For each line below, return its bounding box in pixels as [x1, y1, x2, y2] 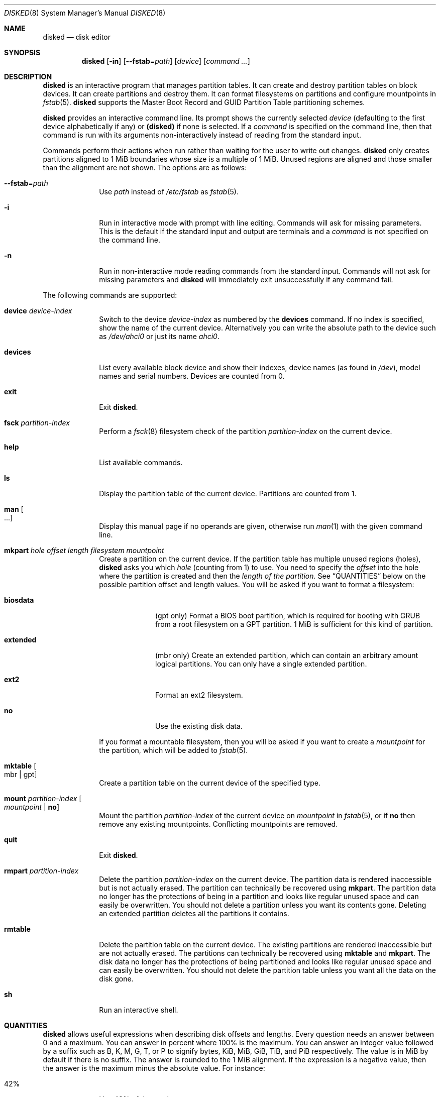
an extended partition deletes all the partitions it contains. [99, 909, 289, 918]
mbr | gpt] [4, 770, 37, 779]
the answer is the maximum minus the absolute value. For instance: [43, 1064, 265, 1072]
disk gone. [99, 974, 134, 983]
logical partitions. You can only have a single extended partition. [155, 660, 367, 668]
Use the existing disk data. [155, 722, 243, 730]
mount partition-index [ [4, 794, 82, 803]
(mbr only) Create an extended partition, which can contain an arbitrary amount [155, 651, 418, 660]
